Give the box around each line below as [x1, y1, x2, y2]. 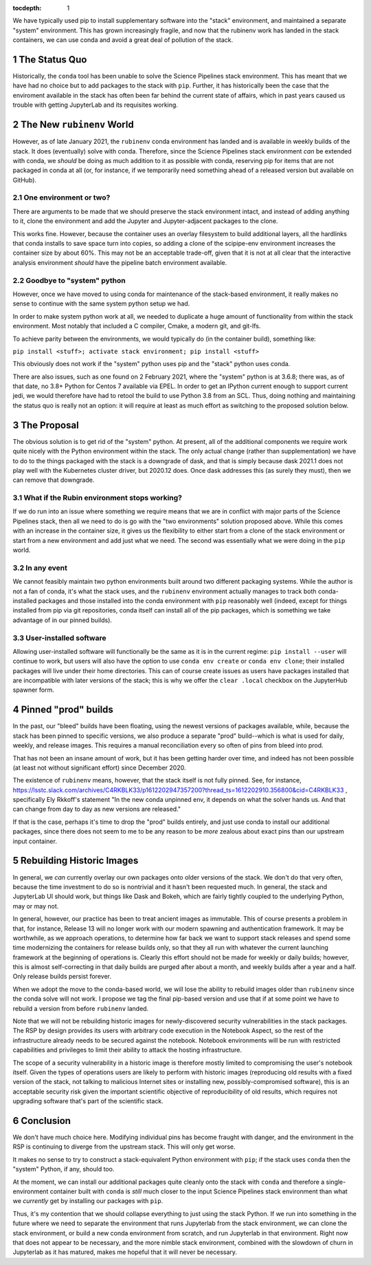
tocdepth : [12, 4, 42, 12]
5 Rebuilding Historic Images [12, 855, 139, 867]
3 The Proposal [12, 419, 79, 431]
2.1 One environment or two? [12, 193, 111, 202]
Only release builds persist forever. [12, 972, 111, 981]
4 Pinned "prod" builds [12, 704, 113, 716]
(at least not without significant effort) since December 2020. [12, 763, 186, 772]
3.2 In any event [12, 563, 68, 573]
